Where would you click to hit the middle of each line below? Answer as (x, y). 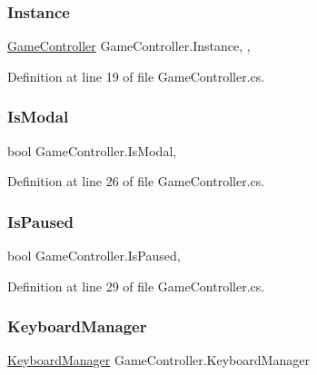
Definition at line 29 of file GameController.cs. (136, 286)
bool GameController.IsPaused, (94, 256)
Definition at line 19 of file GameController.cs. (136, 76)
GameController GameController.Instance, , (129, 46)
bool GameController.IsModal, (92, 150)
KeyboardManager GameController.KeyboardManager (158, 360)
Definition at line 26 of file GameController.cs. (136, 181)
